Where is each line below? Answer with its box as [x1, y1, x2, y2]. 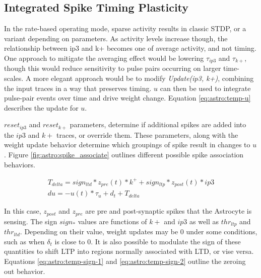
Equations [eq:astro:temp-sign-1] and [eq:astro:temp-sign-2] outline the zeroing [4, 255, 246, 266]
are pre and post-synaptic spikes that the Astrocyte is [85, 206, 252, 216]
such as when [4, 236, 45, 246]
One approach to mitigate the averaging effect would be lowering [4, 52, 204, 63]
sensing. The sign [4, 216, 57, 226]
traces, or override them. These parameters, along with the [56, 129, 238, 140]
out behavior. [4, 265, 45, 276]
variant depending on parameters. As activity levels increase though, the [4, 33, 228, 43]
